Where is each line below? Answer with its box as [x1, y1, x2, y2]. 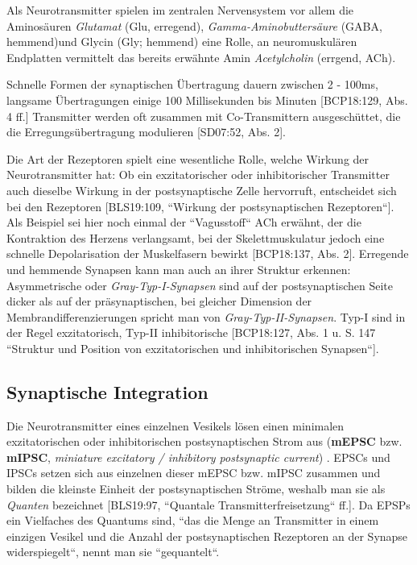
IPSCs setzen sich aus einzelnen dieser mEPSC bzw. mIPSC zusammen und [6, 464, 381, 481]
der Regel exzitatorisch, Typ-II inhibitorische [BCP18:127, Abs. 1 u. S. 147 [6, 324, 376, 341]
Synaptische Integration [6, 379, 208, 404]
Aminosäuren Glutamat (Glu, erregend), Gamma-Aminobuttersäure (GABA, [6, 17, 382, 34]
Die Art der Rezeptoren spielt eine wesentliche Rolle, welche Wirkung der [6, 150, 370, 167]
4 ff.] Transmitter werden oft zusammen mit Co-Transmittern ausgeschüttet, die [6, 107, 401, 124]
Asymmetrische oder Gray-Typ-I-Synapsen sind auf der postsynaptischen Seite [6, 276, 394, 293]
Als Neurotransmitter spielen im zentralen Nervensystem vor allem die [6, 2, 354, 18]
